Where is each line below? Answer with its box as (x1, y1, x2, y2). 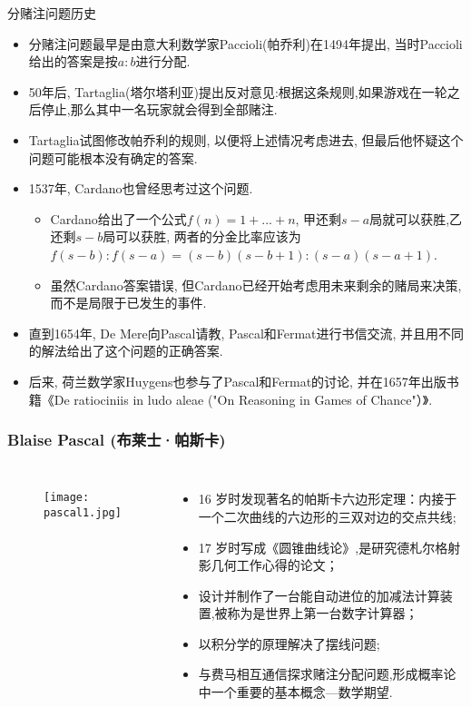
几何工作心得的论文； (211, 555, 339, 574)
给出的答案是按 (28, 52, 118, 71)
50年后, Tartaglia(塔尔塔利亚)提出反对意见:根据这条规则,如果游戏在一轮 (28, 82, 447, 101)
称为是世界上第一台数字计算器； (227, 604, 418, 623)
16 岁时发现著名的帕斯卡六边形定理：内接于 (198, 489, 457, 508)
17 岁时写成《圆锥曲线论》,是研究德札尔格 (198, 537, 448, 556)
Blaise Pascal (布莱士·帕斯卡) (7, 428, 226, 451)
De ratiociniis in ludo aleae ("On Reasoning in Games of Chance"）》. (54, 389, 433, 408)
